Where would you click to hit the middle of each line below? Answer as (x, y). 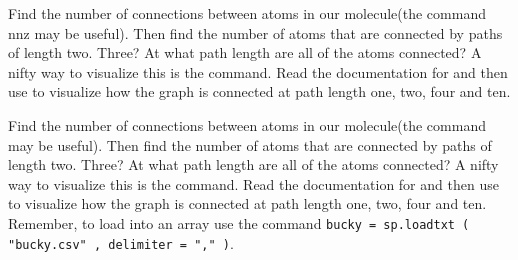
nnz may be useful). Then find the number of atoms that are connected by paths (255, 32)
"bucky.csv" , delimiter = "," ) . (121, 242)
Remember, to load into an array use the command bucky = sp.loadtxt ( (239, 222)
